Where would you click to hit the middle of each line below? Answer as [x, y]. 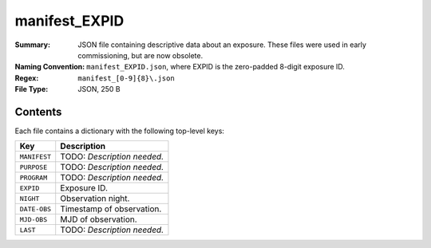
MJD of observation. [99, 219]
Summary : [33, 45]
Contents [38, 112]
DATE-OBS [36, 209]
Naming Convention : [50, 67]
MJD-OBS [34, 219]
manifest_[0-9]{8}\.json [126, 78]
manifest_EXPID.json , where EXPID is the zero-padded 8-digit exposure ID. [215, 67]
